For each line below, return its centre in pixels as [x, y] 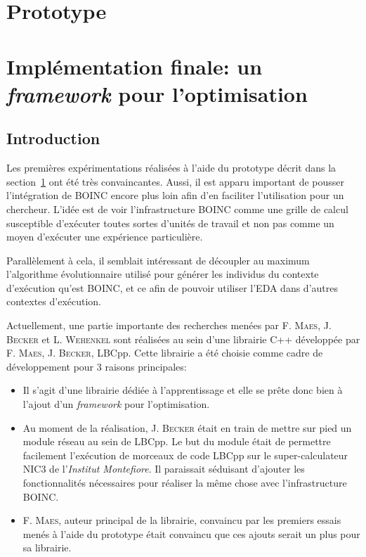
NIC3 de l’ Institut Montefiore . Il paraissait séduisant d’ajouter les [164, 469]
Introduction [53, 138]
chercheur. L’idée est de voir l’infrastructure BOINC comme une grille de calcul [177, 209]
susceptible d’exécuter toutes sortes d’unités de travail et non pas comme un [170, 223]
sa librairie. [47, 548]
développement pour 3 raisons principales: [97, 366]
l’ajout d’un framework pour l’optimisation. [116, 404]
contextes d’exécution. [54, 301]
